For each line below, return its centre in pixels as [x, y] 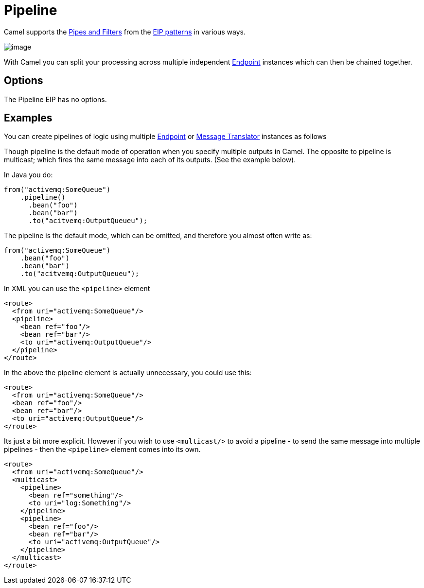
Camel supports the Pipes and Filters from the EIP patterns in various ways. [125, 32]
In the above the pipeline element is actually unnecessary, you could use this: [128, 373]
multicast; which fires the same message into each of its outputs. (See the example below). [150, 160]
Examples [28, 118]
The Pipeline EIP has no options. [55, 99]
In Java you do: [28, 175]
